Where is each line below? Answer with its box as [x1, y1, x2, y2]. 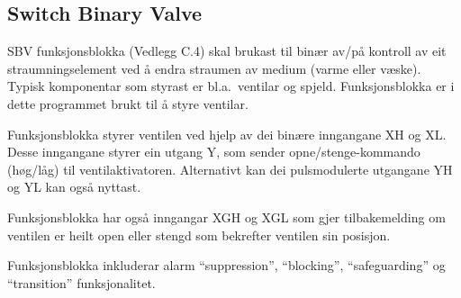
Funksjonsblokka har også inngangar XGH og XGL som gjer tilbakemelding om [7, 207, 446, 226]
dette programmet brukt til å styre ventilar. [7, 94, 249, 113]
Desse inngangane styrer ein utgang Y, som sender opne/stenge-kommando [7, 142, 420, 161]
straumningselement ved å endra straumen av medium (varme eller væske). [7, 59, 421, 77]
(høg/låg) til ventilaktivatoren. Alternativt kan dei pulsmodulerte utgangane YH [7, 159, 453, 178]
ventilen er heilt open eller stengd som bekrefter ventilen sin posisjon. [7, 225, 391, 244]
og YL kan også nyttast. [7, 177, 141, 196]
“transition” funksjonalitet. [7, 273, 156, 292]
